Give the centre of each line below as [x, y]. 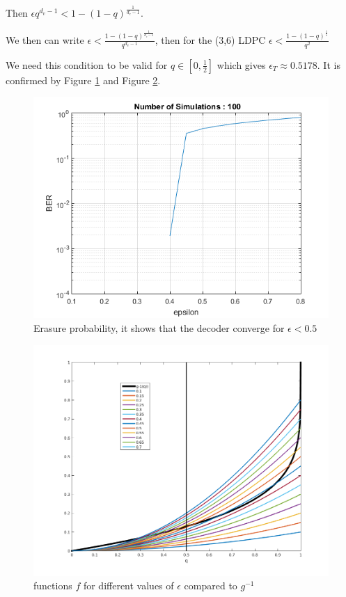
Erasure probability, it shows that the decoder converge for [159, 327]
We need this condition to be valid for [87, 64]
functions [53, 586]
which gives [241, 64]
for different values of [128, 586]
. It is [329, 64]
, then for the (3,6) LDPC [210, 39]
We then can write [45, 39]
